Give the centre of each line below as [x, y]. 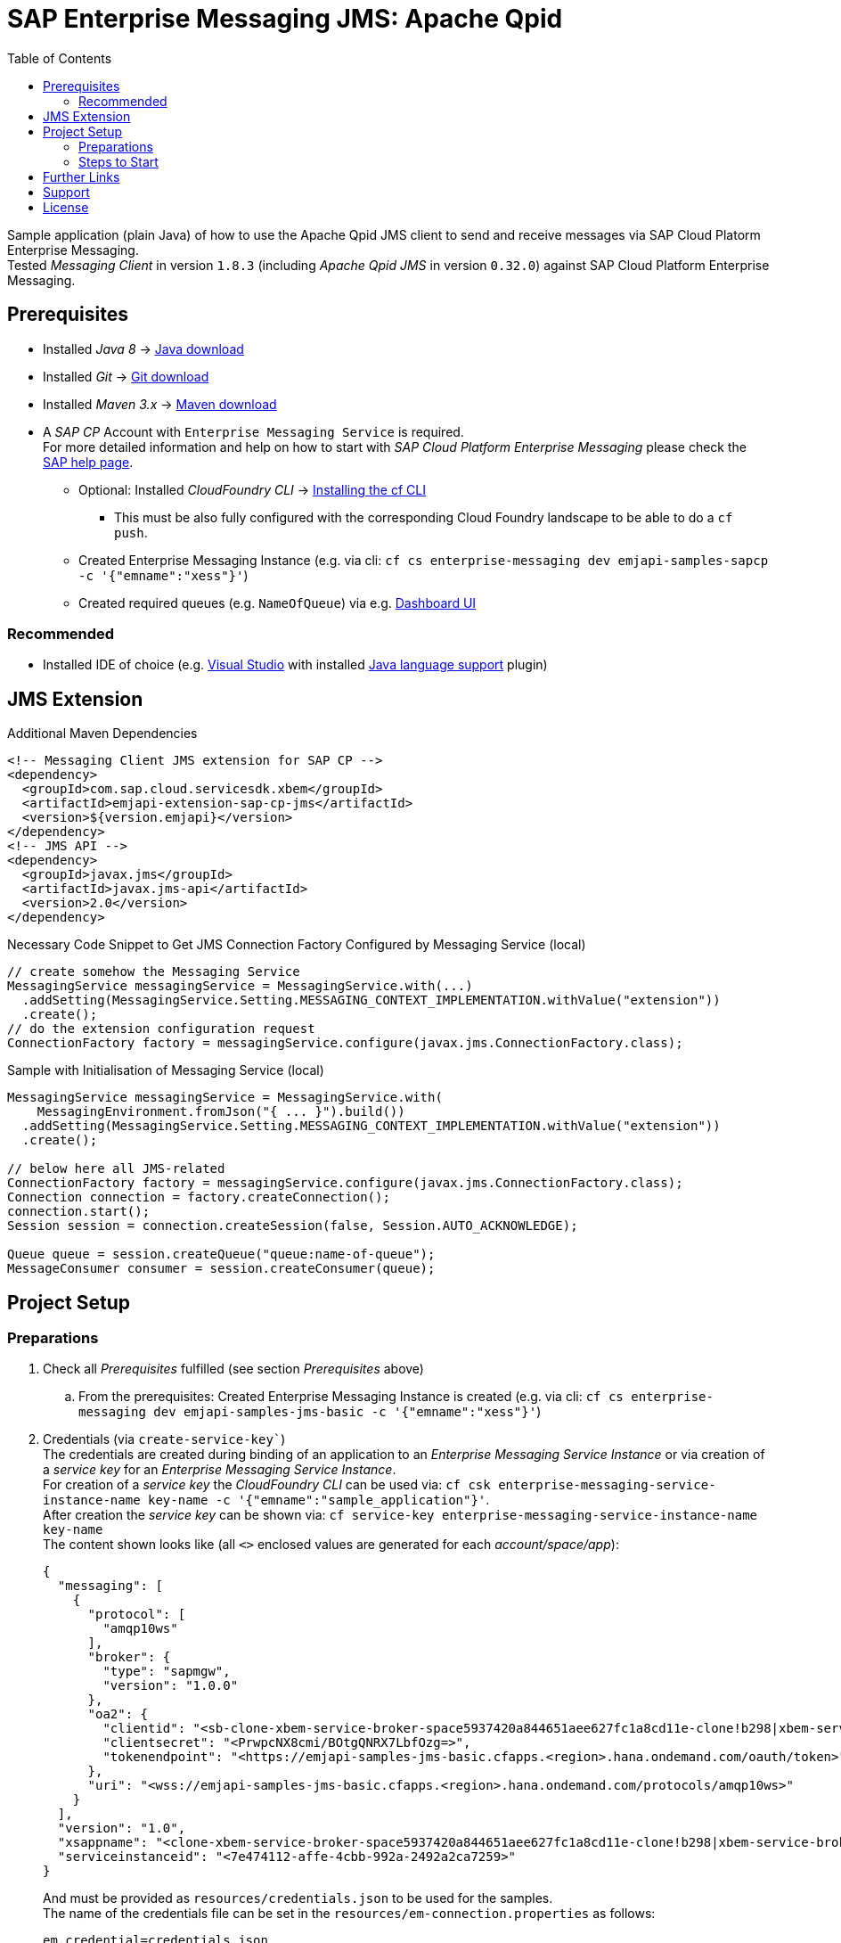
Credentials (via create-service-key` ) [164, 1439]
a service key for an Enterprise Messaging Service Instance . [220, 1470]
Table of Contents [60, 58]
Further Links [82, 176]
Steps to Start [118, 161]
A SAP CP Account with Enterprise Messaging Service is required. [253, 431]
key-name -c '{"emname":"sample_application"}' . [319, 1500]
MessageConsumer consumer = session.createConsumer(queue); [221, 1269]
